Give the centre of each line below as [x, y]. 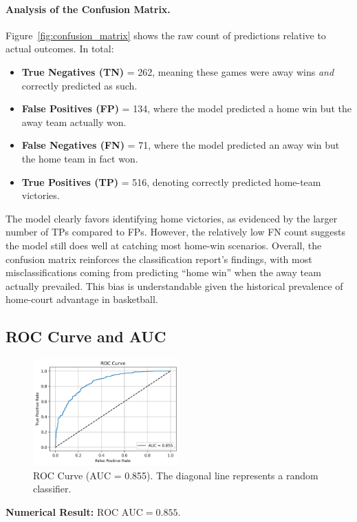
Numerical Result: [50, 511]
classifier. [52, 489]
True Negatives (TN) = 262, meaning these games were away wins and [178, 71]
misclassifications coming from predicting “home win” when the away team [163, 272]
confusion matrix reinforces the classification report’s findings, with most [159, 259]
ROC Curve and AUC [86, 336]
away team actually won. [74, 122]
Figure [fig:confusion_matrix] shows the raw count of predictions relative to [166, 35]
